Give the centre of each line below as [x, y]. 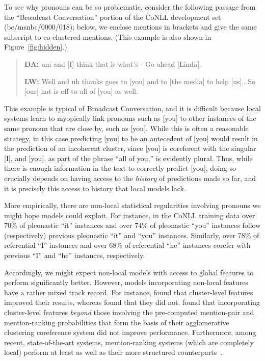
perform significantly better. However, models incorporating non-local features [126, 282]
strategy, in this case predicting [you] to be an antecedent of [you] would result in [131, 138]
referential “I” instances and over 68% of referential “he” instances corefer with [127, 245]
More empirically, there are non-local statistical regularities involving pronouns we [132, 205]
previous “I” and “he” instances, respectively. [75, 255]
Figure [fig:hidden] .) [36, 47]
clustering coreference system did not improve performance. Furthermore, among [130, 332]
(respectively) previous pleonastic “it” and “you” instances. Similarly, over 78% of [132, 235]
